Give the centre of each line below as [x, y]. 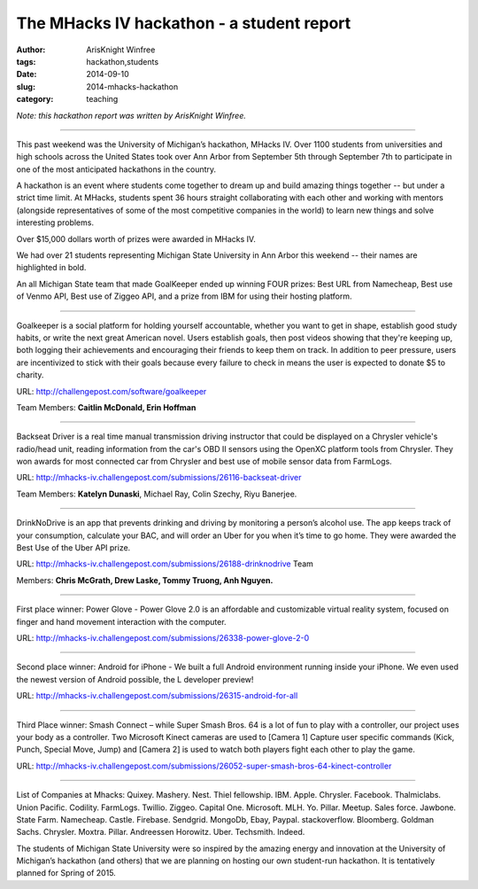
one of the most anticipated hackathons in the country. [116, 169]
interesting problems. [55, 222]
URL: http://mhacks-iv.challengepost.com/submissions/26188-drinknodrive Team [165, 564]
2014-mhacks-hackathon [132, 86]
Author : [31, 50]
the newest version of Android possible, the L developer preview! [135, 679]
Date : [27, 74]
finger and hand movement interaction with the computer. [121, 621]
